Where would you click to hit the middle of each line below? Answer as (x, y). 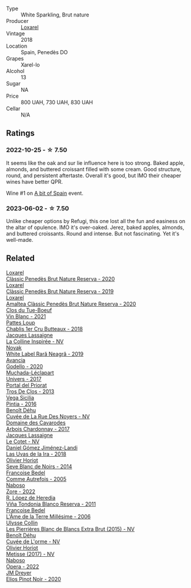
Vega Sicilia (20, 397)
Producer (17, 21)
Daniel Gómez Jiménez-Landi (42, 447)
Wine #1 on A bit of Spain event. (45, 193)
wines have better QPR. (35, 181)
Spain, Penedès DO (44, 52)
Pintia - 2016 (21, 404)
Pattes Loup (21, 323)
